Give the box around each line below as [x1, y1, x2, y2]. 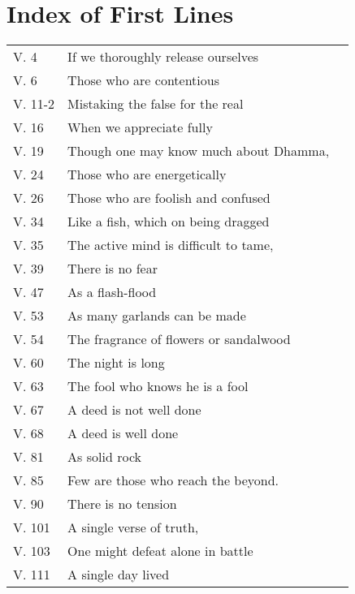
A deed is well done [67, 424, 179, 443]
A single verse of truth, [67, 518, 199, 537]
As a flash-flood [67, 282, 157, 302]
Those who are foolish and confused [67, 188, 271, 208]
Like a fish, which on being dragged [67, 212, 270, 231]
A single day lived [67, 565, 170, 584]
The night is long [67, 353, 165, 372]
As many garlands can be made [67, 306, 246, 325]
